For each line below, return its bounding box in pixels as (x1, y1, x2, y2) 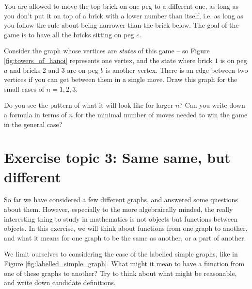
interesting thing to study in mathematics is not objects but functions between (4, 213, 237, 224)
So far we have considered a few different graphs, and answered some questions (4, 194, 238, 205)
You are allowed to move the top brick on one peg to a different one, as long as (4, 1, 238, 11)
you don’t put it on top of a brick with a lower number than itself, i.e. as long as (4, 10, 243, 20)
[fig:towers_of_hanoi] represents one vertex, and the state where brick (4, 55, 213, 65)
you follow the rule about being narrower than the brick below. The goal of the (4, 20, 239, 30)
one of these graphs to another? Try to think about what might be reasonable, (4, 268, 237, 278)
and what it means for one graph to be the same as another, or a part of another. (4, 232, 246, 242)
